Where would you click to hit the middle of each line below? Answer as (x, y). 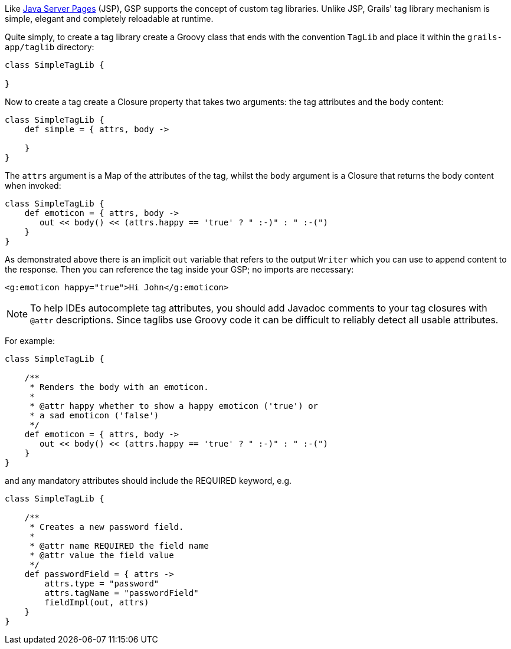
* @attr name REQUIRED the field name (119, 546)
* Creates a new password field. (107, 527)
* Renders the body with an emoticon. (119, 387)
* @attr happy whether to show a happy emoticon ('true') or (174, 406)
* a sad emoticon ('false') (94, 415)
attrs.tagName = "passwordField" (122, 593)
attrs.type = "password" (102, 584)
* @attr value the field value (102, 555)
